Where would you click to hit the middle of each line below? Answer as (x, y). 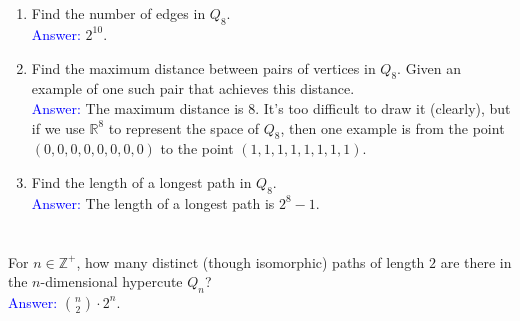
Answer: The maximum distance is (137, 107)
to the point (197, 148)
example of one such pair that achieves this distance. (193, 88)
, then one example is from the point (392, 127)
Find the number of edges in (118, 13)
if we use (58, 127)
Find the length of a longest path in (141, 181)
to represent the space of (184, 127)
